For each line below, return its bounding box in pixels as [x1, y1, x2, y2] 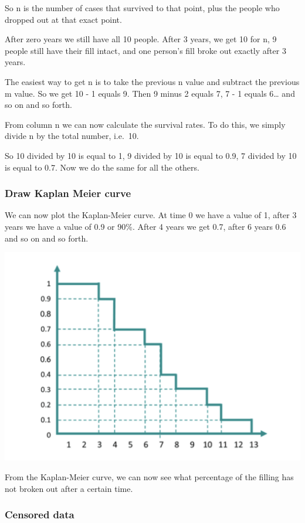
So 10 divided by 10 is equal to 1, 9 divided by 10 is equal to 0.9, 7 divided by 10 [5, 149, 297, 161]
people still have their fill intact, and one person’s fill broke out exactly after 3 [5, 44, 286, 56]
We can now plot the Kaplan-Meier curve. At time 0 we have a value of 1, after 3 [5, 209, 297, 221]
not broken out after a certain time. [5, 482, 133, 494]
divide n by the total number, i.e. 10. [5, 130, 139, 142]
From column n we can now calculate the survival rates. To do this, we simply [5, 118, 286, 130]
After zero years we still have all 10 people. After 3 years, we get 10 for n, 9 [5, 33, 277, 45]
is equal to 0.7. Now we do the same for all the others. [5, 161, 199, 173]
